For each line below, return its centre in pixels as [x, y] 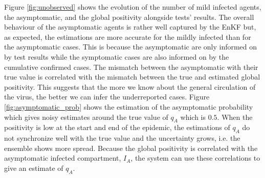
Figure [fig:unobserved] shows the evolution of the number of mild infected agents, [133, 7]
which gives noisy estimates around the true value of [86, 117]
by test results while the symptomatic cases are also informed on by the [117, 56]
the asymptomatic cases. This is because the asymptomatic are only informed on [131, 47]
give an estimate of [34, 168]
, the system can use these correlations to [195, 158]
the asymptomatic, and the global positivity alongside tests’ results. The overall [129, 17]
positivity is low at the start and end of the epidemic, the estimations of [117, 127]
